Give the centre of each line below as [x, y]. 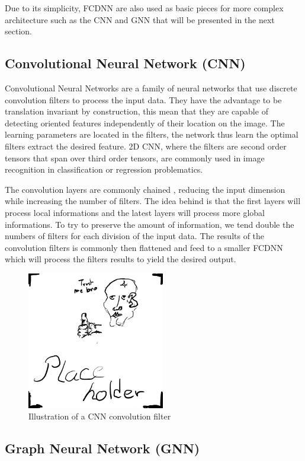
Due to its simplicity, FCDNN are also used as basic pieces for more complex [144, 8]
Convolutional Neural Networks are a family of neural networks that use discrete [151, 88]
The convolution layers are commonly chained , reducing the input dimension [145, 189]
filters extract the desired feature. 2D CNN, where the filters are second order [146, 146]
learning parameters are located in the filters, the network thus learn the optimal [152, 134]
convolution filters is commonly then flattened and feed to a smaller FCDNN [144, 247]
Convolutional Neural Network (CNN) [125, 63]
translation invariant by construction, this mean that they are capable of [137, 111]
